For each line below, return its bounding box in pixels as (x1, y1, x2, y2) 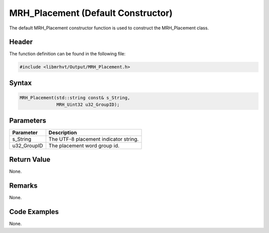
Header (9, 38, 33, 46)
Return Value (9, 155, 51, 164)
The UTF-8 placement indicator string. (48, 135, 139, 142)
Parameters (9, 116, 46, 124)
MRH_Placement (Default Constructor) (9, 7, 173, 18)
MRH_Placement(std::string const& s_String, (19, 95, 131, 101)
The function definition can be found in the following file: (9, 51, 126, 57)
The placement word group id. (48, 142, 120, 149)
